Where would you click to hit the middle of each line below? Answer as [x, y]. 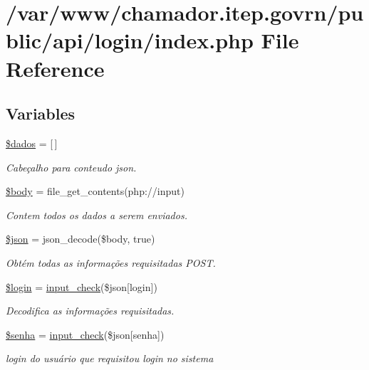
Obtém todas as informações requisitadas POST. [111, 262]
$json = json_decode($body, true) [80, 239]
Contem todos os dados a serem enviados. [97, 215]
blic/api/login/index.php [130, 40]
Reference [55, 68]
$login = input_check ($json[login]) [82, 286]
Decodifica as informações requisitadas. [90, 311]
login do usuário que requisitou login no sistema [110, 358]
